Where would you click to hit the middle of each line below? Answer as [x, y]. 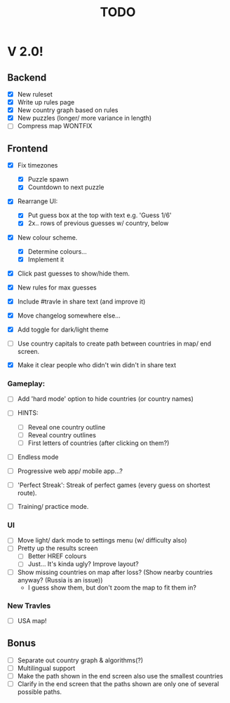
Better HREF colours [57, 556]
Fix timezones [38, 165]
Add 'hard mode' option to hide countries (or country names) [106, 399]
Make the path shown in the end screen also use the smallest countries [120, 676]
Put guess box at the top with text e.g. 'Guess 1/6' [100, 215]
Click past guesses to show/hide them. [73, 273]
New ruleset [35, 94]
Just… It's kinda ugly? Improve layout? [83, 564]
